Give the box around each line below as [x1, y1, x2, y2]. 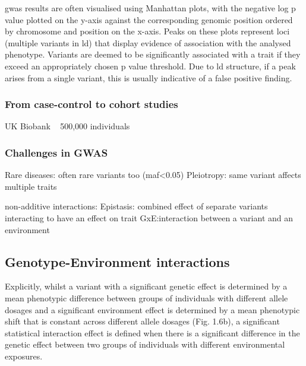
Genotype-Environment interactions [5, 252, 230, 270]
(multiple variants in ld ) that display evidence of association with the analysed [5, 36, 291, 49]
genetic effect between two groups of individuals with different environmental [5, 338, 285, 351]
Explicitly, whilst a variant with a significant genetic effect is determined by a [5, 280, 288, 292]
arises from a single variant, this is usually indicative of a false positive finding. [5, 71, 292, 84]
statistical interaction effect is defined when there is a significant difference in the [5, 326, 300, 339]
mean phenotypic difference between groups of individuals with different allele [5, 291, 288, 304]
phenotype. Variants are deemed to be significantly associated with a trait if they [5, 48, 301, 61]
